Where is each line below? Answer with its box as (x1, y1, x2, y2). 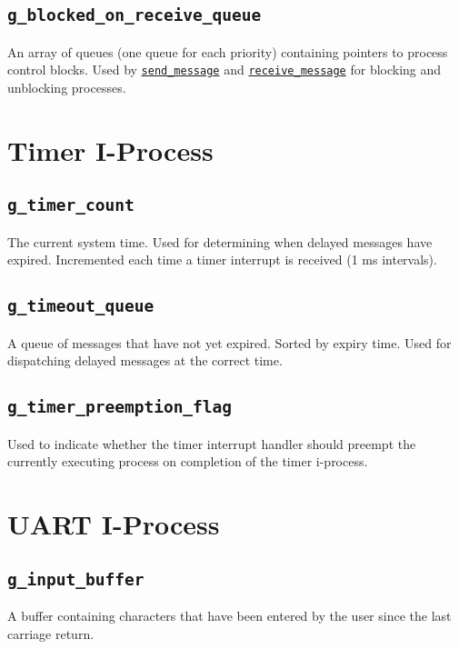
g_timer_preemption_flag (7, 397, 233, 417)
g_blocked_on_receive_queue (7, 5, 262, 25)
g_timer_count (7, 195, 135, 215)
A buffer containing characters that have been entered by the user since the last (7, 606, 452, 625)
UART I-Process (7, 505, 220, 543)
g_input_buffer (7, 569, 145, 589)
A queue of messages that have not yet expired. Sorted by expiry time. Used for (7, 333, 452, 352)
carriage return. (7, 624, 95, 643)
